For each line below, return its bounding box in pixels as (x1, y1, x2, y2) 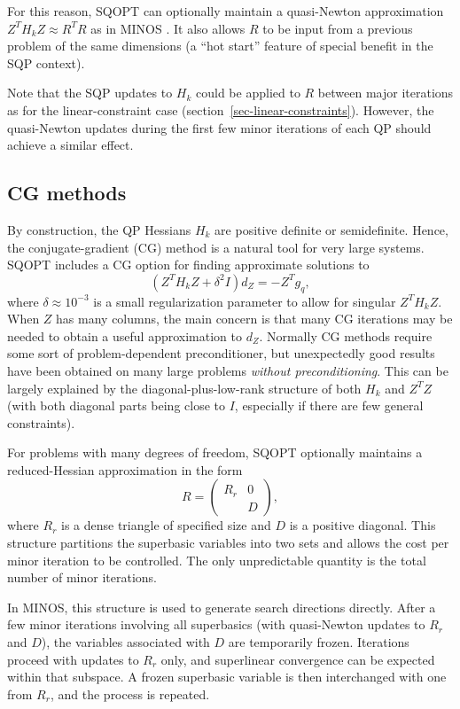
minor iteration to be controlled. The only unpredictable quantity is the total (7, 550, 426, 569)
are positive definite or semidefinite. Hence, (214, 220, 448, 238)
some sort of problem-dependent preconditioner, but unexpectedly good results (7, 344, 435, 362)
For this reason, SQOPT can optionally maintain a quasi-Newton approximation (7, 2, 444, 19)
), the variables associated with (41, 633, 210, 651)
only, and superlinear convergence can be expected (160, 650, 435, 668)
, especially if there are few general (234, 396, 424, 415)
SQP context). (7, 53, 85, 72)
